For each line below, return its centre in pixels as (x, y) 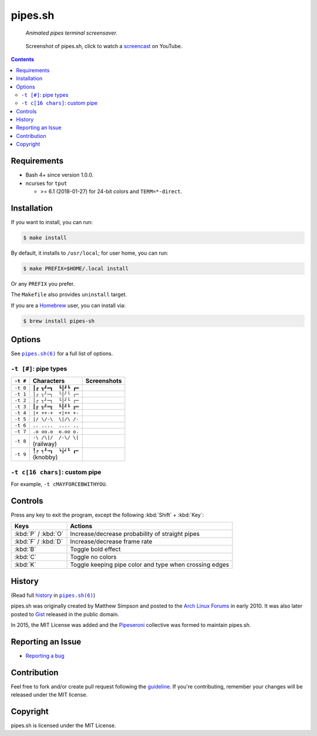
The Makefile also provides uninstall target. (69, 295)
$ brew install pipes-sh (59, 321)
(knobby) (45, 457)
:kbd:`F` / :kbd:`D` (39, 542)
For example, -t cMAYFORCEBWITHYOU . (59, 484)
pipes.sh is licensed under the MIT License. (63, 725)
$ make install (45, 237)
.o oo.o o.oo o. (56, 431)
